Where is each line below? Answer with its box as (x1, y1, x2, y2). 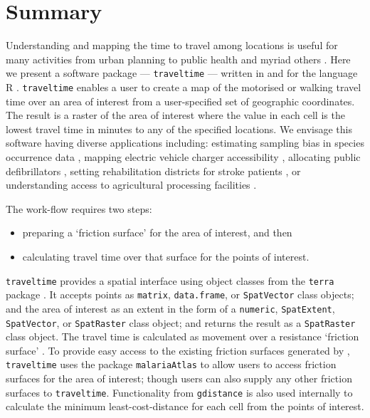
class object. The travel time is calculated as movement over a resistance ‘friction (6, 329, 359, 344)
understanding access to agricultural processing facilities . (6, 177, 257, 192)
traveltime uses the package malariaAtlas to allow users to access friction (6, 357, 337, 372)
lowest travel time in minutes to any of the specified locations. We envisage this (6, 121, 352, 136)
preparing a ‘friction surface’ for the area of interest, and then (22, 225, 292, 240)
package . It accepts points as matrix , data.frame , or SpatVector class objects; (6, 287, 354, 302)
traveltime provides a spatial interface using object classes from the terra (6, 273, 334, 288)
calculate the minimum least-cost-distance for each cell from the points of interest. (6, 399, 364, 414)
